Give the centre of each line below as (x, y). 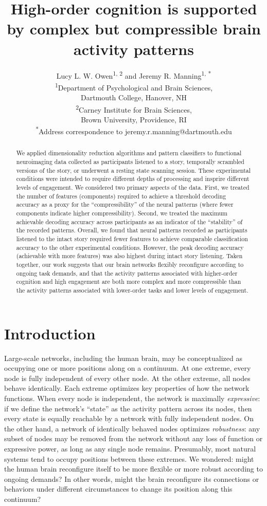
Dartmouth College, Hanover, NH (134, 97)
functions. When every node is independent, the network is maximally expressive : (132, 398)
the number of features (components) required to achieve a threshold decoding (121, 196)
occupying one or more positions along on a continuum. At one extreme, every (128, 368)
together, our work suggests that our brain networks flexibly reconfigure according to (130, 265)
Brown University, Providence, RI (134, 119)
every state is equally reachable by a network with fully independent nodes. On (129, 418)
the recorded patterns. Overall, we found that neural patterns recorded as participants (132, 230)
